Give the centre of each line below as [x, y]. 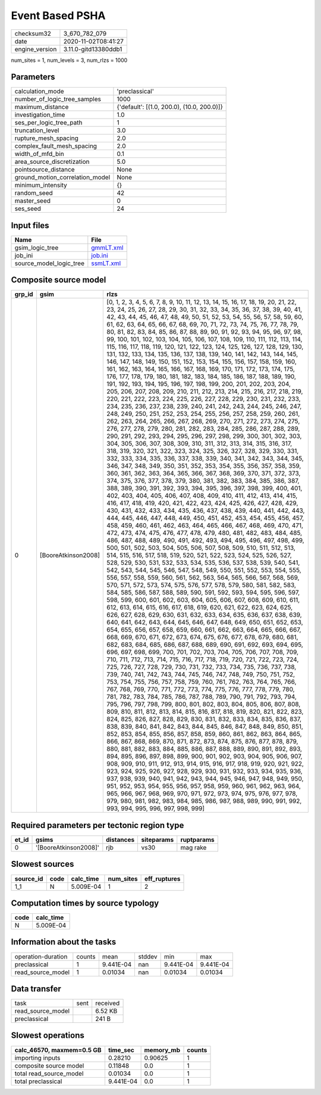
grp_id [24, 294]
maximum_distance [42, 107]
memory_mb [162, 1050]
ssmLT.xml [106, 263]
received [108, 1003]
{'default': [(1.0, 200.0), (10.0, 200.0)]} [170, 107]
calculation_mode [40, 91]
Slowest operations [48, 1036]
